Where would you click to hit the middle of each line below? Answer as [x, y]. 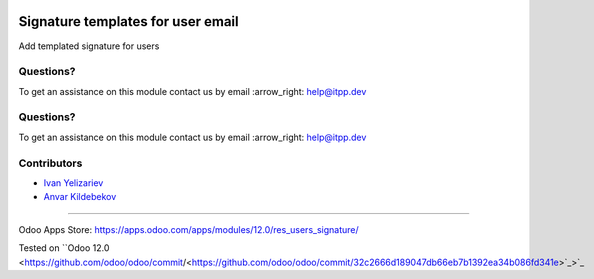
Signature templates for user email [128, 21]
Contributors [50, 163]
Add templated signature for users [89, 46]
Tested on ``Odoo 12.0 [64, 248]
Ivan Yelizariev [73, 182]
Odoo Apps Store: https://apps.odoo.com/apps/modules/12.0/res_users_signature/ [188, 229]
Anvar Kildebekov [80, 197]
